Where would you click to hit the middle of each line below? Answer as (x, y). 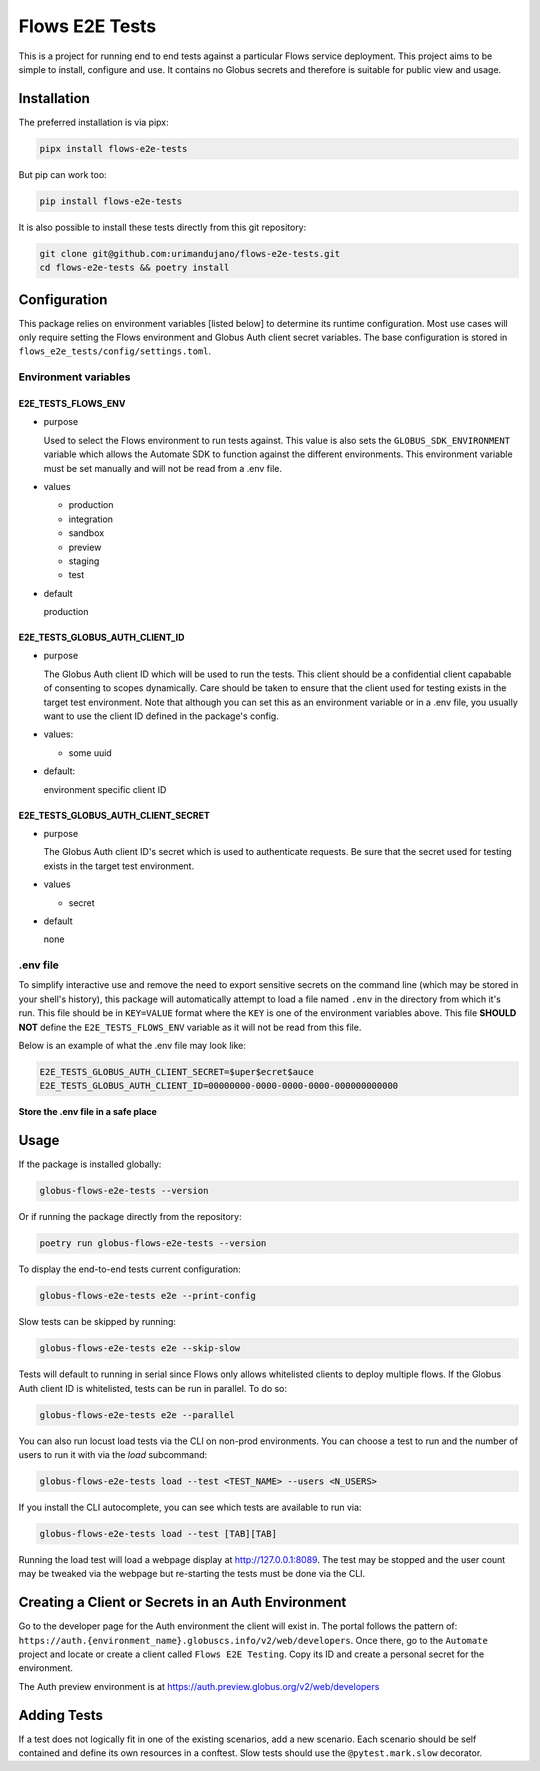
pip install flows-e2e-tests (111, 201)
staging (84, 561)
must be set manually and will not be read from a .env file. (162, 468)
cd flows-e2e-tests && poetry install (134, 268)
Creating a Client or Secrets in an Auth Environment (182, 1602)
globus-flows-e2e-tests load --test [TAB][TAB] (158, 1533)
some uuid (90, 752)
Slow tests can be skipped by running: (97, 1322)
